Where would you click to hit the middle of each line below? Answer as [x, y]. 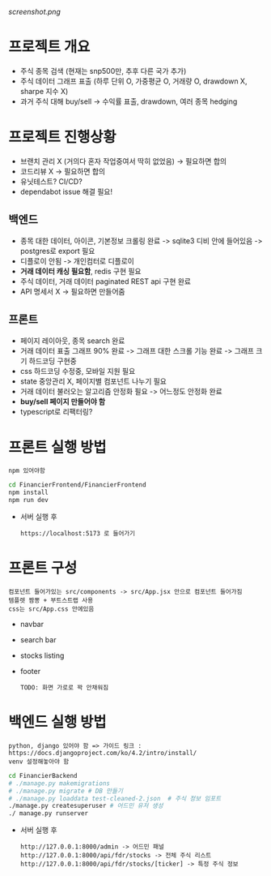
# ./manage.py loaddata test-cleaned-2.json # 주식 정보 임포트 [115, 798]
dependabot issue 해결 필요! [66, 191]
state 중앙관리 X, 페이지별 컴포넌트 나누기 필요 [93, 381]
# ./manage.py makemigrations [59, 783]
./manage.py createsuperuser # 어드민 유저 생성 [86, 806]
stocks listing [42, 655]
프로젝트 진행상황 [62, 137]
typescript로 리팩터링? [56, 411]
